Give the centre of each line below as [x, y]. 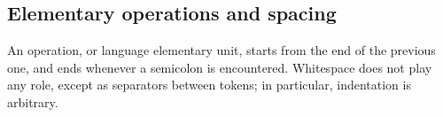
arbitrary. [33, 101]
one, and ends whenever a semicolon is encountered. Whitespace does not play [220, 67]
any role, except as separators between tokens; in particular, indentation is [209, 85]
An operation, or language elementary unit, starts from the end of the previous [221, 50]
